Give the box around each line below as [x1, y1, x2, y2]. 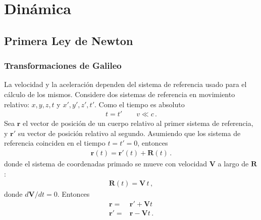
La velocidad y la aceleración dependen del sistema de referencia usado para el [4, 79, 247, 90]
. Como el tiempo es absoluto [94, 99, 185, 109]
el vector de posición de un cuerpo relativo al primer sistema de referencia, [22, 118, 253, 128]
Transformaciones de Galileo [4, 59, 122, 72]
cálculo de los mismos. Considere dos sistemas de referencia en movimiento [4, 89, 235, 99]
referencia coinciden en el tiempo [4, 138, 106, 148]
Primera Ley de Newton [4, 32, 133, 48]
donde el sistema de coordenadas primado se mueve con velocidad [4, 158, 207, 168]
